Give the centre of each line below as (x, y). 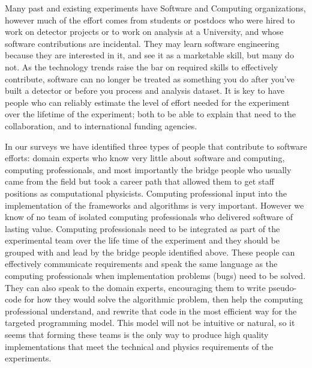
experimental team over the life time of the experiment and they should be (142, 240)
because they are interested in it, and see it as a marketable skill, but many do (149, 55)
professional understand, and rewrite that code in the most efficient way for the (151, 311)
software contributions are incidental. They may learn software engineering (142, 43)
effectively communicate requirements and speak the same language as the (141, 264)
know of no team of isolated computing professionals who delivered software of (149, 217)
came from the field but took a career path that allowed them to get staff (139, 181)
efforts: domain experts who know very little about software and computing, (145, 158)
